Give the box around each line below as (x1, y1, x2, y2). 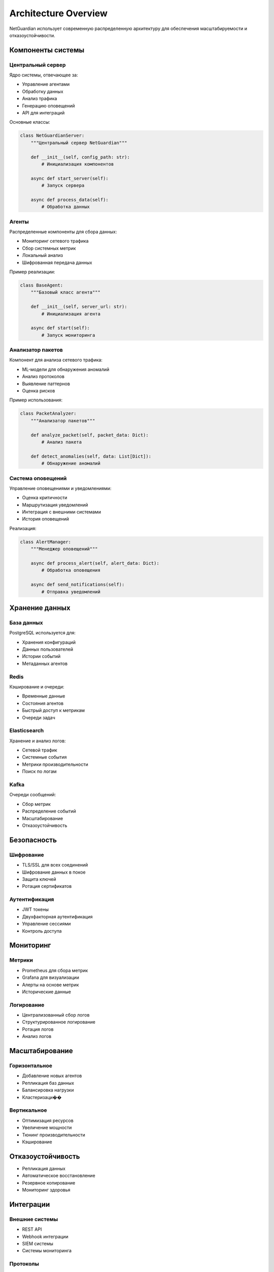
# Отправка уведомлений (41, 589, 101, 595)
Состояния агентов (22, 700, 63, 706)
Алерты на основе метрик (22, 981, 79, 988)
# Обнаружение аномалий (41, 460, 101, 467)
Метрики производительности (22, 761, 88, 767)
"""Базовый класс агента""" (30, 290, 101, 295)
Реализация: (9, 525, 37, 531)
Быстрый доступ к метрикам (22, 707, 85, 713)
